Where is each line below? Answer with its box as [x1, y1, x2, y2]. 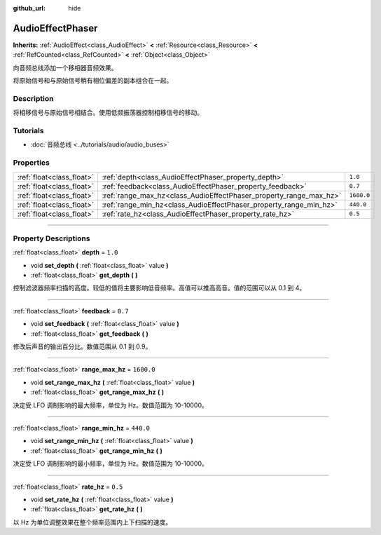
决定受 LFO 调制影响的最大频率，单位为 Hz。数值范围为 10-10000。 [13, 400, 208, 409]
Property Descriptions [13, 233, 90, 243]
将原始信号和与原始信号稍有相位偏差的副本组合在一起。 [13, 76, 173, 85]
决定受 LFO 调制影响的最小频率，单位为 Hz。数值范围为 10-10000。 [13, 459, 208, 468]
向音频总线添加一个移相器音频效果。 [13, 63, 118, 72]
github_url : [13, 4, 46, 12]
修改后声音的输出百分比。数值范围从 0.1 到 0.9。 [13, 342, 152, 351]
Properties [13, 158, 50, 168]
